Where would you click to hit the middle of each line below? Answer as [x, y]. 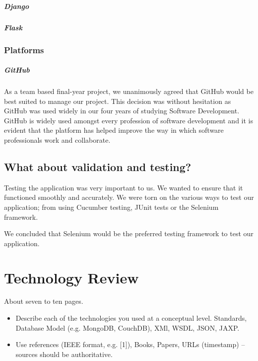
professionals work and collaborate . [57, 139]
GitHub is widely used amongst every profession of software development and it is [129, 120]
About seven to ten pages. [44, 301]
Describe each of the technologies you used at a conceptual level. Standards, [131, 318]
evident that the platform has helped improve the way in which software [114, 130]
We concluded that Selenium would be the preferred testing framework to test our [129, 233]
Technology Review [71, 277]
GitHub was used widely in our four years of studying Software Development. [122, 111]
